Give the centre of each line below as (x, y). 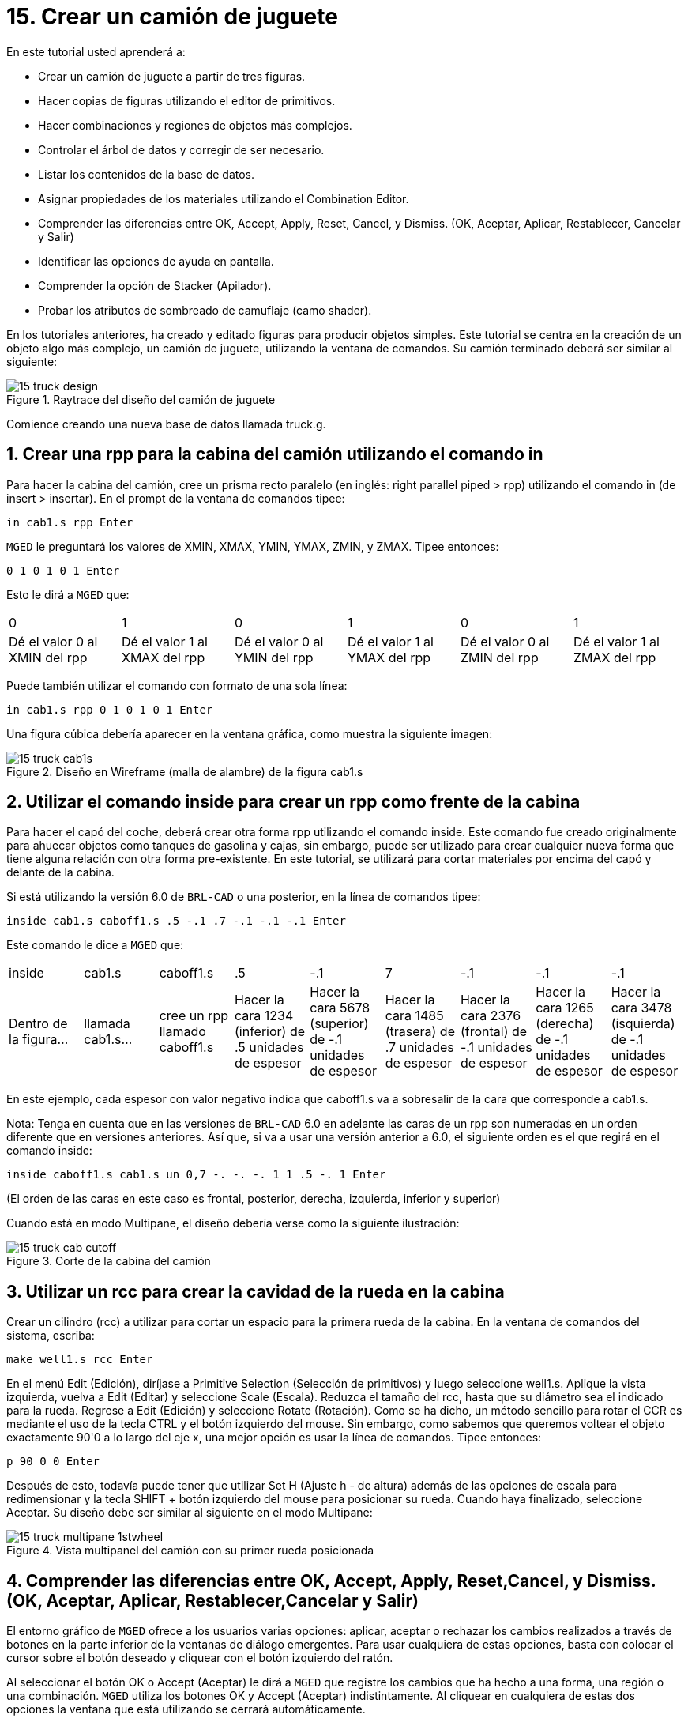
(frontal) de (494, 1032)
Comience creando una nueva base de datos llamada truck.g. (166, 424)
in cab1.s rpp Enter (70, 522)
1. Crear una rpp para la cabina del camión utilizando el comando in (275, 454)
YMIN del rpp (274, 657)
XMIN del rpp (48, 657)
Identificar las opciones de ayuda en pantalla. (156, 261)
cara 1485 (414, 1016)
